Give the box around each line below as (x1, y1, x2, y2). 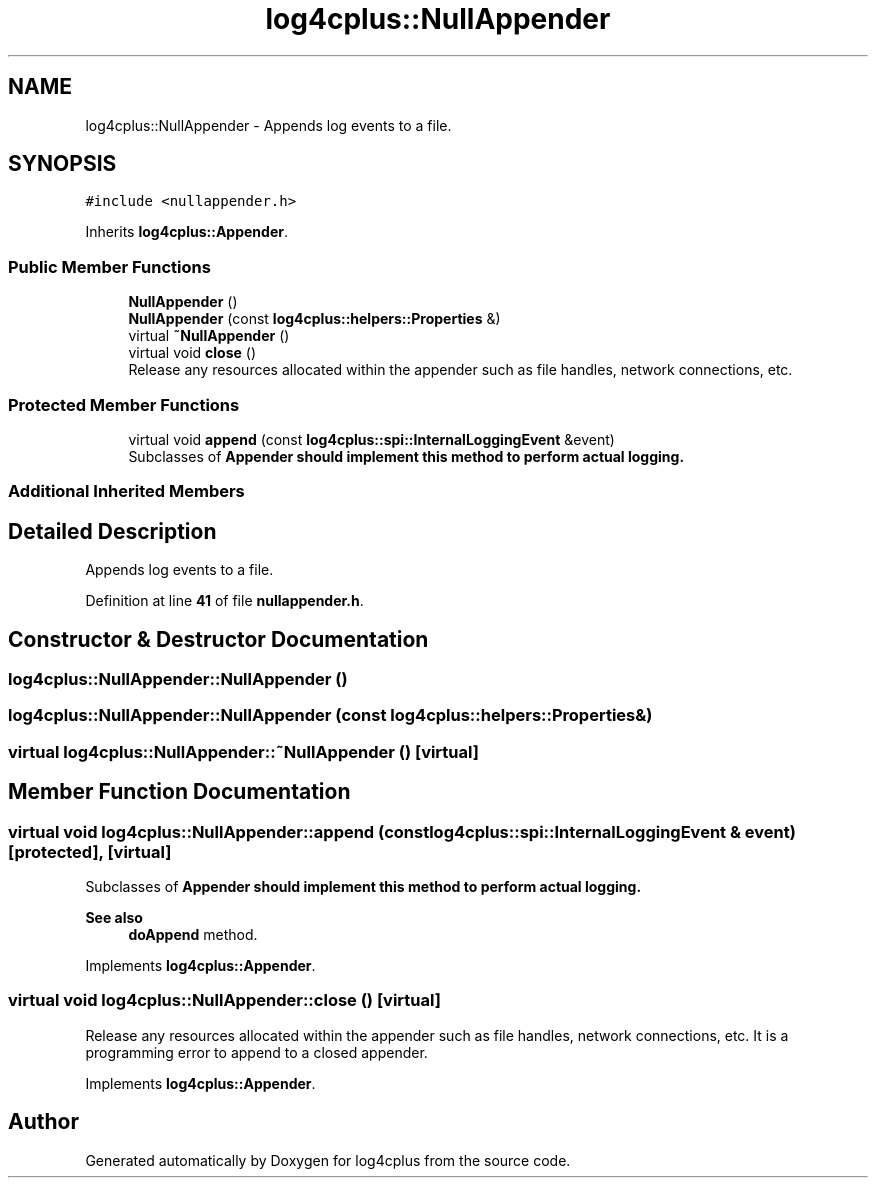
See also (85, 908, 143, 926)
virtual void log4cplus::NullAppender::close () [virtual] (8, 990, 441, 1011)
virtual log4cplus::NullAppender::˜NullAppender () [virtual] (8, 741, 479, 762)
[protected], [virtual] (8, 841, 172, 862)
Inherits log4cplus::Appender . (85, 223, 288, 241)
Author (8, 1109, 79, 1135)
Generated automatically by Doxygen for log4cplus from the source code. (85, 1151, 571, 1169)
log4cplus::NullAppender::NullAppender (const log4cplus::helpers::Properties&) (8, 705, 653, 726)
